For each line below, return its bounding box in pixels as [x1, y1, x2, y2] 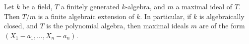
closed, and [4, 21, 38, 31]
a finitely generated [61, 1, 120, 11]
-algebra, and [125, 1, 165, 11]
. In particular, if [140, 11, 191, 21]
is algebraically [199, 11, 245, 21]
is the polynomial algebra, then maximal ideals [46, 21, 189, 31]
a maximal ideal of [176, 1, 233, 11]
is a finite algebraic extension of [38, 11, 134, 21]
